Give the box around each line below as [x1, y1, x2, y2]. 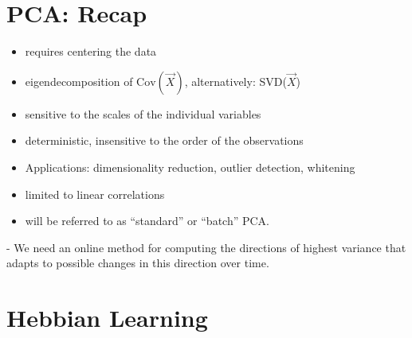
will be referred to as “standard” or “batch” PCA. [25, 212, 270, 229]
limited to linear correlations [25, 185, 165, 202]
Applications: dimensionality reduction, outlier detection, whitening [25, 158, 355, 175]
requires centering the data [25, 43, 157, 60]
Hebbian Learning [6, 301, 208, 334]
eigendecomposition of [25, 72, 133, 89]
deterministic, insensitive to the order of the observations [25, 132, 304, 149]
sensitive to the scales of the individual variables [25, 105, 261, 122]
